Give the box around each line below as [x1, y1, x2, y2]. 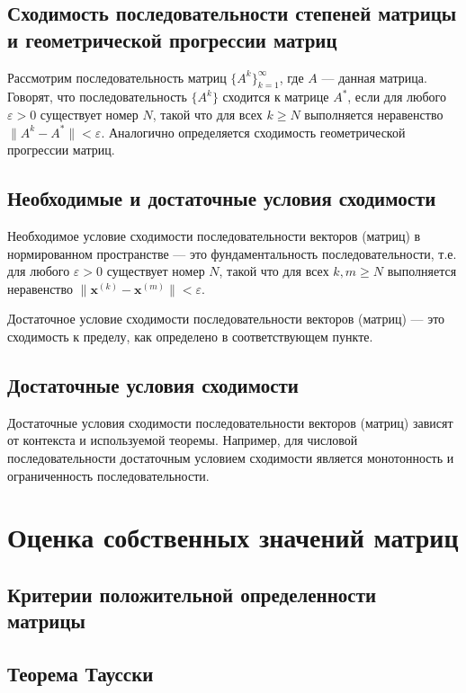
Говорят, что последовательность [7, 87, 187, 106]
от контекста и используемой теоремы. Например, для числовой [7, 431, 358, 449]
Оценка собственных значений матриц [7, 519, 459, 555]
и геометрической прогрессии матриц [7, 25, 337, 53]
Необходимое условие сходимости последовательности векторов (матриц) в [7, 226, 421, 244]
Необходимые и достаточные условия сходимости [7, 184, 436, 212]
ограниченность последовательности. [7, 466, 210, 484]
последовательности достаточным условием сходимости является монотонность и [7, 448, 454, 466]
